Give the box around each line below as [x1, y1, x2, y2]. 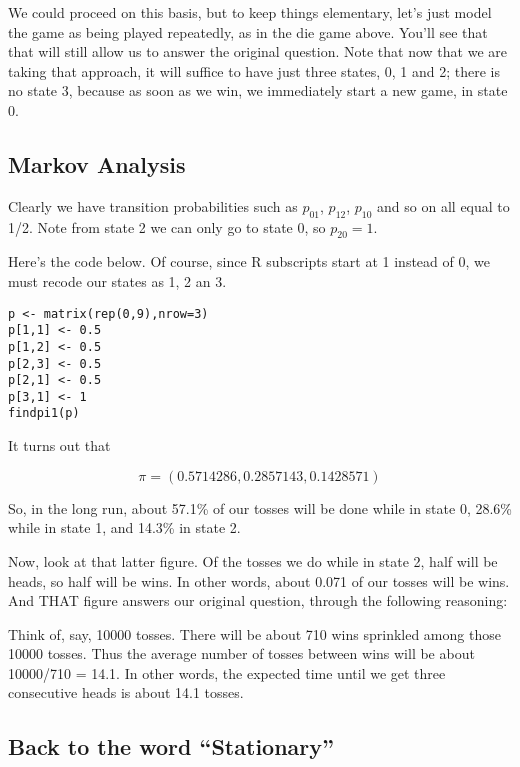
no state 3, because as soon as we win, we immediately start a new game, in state [8, 80, 508, 101]
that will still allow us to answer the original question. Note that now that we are [8, 41, 507, 62]
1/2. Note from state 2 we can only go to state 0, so [8, 216, 326, 237]
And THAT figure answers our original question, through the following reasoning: [8, 590, 508, 611]
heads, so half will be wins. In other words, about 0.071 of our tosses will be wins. [8, 570, 510, 591]
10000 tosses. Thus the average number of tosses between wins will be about [8, 643, 475, 664]
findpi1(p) [8, 406, 80, 421]
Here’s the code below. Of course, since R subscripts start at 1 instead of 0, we [8, 251, 490, 272]
